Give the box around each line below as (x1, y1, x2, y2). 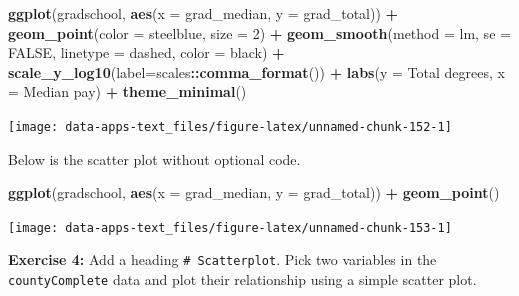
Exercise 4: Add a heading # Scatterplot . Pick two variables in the (8, 249, 437, 270)
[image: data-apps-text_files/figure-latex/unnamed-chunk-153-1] (8, 220, 452, 235)
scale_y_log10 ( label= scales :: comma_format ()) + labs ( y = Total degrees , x (8, 61, 505, 82)
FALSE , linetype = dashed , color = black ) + (8, 42, 285, 63)
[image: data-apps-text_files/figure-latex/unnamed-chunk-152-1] (8, 119, 452, 134)
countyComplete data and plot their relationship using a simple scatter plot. (8, 269, 477, 290)
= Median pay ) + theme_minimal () (8, 81, 247, 102)
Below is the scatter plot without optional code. (8, 148, 301, 169)
